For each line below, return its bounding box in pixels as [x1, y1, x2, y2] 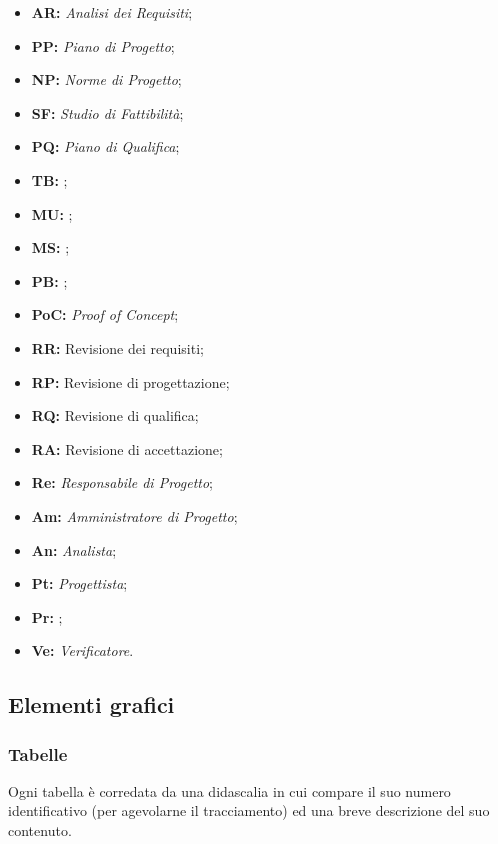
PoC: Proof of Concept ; [31, 304, 179, 325]
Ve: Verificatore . [31, 640, 134, 661]
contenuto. [8, 820, 72, 841]
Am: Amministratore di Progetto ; [31, 505, 238, 526]
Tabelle [8, 741, 68, 766]
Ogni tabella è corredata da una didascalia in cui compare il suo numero [8, 780, 451, 801]
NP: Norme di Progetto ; [31, 69, 182, 90]
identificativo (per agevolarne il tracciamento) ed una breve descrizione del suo [8, 800, 490, 821]
